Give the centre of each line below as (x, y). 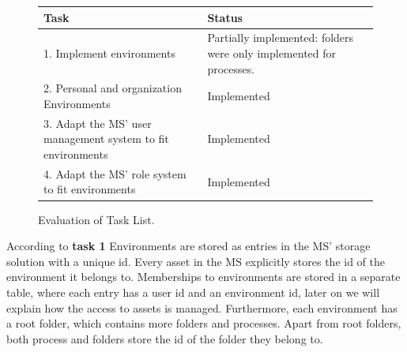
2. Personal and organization (113, 88)
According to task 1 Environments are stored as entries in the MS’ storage (188, 246)
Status (225, 17)
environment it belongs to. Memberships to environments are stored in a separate (203, 277)
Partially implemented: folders (281, 37)
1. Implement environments (109, 52)
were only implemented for (272, 52)
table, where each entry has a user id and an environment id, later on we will (193, 292)
